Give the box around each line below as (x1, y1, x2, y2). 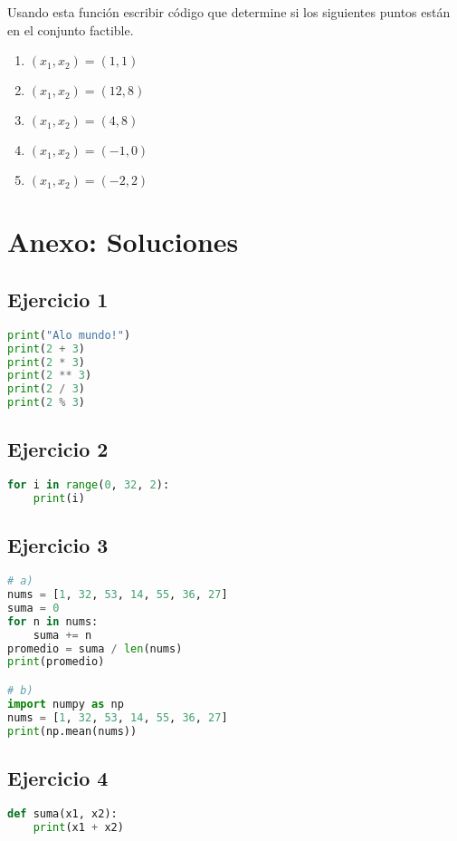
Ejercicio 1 (7, 285, 109, 313)
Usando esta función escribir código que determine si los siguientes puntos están (7, 3, 451, 21)
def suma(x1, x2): (7, 807, 118, 820)
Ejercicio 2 (7, 435, 109, 463)
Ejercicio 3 (7, 531, 109, 559)
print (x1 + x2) (33, 820, 124, 834)
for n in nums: (7, 614, 99, 628)
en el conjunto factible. (7, 20, 134, 39)
